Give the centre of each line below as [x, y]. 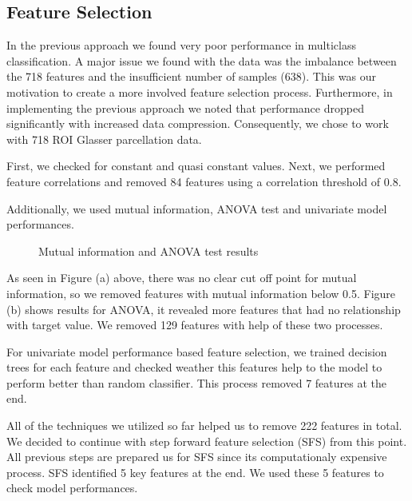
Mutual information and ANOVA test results [149, 250]
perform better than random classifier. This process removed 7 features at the [196, 382]
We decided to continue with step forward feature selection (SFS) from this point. [207, 441]
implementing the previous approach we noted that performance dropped [185, 107]
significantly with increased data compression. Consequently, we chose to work [198, 123]
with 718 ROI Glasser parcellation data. [104, 139]
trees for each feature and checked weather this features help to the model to [194, 367]
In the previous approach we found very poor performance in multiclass [181, 45]
